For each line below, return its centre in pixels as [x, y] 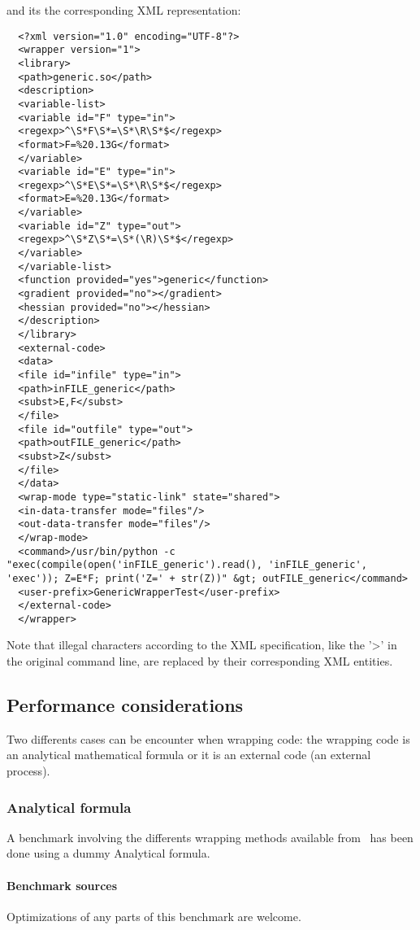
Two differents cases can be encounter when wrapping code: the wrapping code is [208, 738]
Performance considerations [125, 705]
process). [28, 771]
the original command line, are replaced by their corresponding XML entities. [200, 661]
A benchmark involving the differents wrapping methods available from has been [210, 837]
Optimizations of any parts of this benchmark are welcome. [154, 916]
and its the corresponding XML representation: [124, 10]
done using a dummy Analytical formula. [108, 853]
